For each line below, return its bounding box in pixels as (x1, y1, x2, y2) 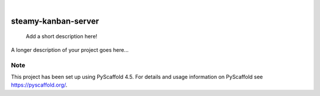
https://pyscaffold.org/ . (11, 81, 68, 88)
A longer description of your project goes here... (11, 46, 129, 53)
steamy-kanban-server (11, 16, 99, 26)
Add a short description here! (25, 33, 98, 40)
